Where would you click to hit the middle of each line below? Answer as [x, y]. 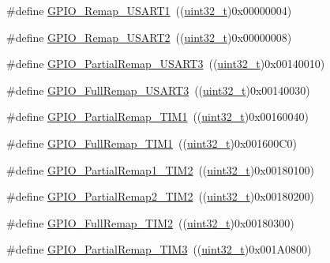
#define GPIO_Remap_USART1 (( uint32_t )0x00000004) [149, 10]
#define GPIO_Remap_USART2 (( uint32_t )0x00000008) [149, 37]
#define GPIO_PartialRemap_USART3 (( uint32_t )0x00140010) [166, 64]
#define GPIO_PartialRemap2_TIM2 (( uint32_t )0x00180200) [161, 196]
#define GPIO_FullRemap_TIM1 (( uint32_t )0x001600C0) [152, 143]
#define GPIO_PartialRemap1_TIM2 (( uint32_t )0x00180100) [161, 169]
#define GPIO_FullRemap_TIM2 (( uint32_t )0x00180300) [150, 222]
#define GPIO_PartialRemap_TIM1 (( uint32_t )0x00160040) [158, 116]
